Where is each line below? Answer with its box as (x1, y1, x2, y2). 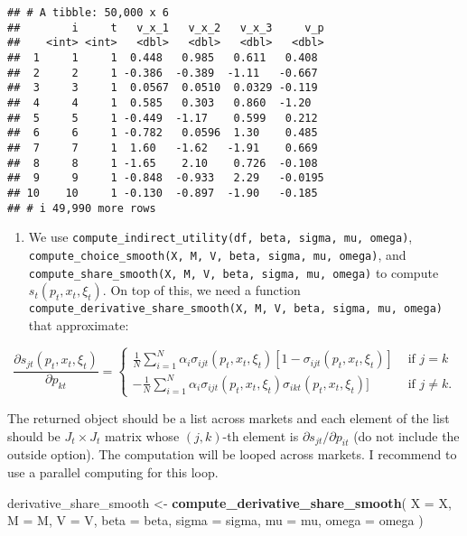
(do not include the (353, 426, 460, 445)
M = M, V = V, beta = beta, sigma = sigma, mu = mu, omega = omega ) (7, 511, 424, 530)
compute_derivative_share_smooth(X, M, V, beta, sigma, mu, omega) (28, 302, 443, 316)
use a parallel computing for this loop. (7, 462, 219, 481)
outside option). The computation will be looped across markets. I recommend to (7, 445, 457, 464)
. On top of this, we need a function (102, 281, 301, 300)
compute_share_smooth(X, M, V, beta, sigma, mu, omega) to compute (28, 263, 439, 282)
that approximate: (28, 315, 129, 334)
